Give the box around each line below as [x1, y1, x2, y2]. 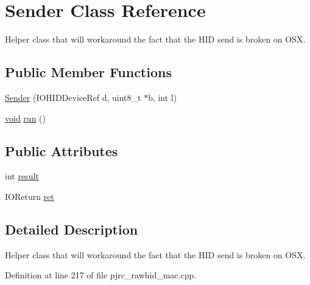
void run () [5, 111, 46, 124]
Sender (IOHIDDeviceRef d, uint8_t [5, 91, 141, 103]
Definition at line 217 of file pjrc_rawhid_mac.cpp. [5, 269, 197, 281]
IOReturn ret [5, 190, 54, 202]
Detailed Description [5, 219, 138, 238]
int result [5, 170, 39, 182]
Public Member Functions [5, 63, 172, 81]
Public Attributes [5, 141, 118, 160]
